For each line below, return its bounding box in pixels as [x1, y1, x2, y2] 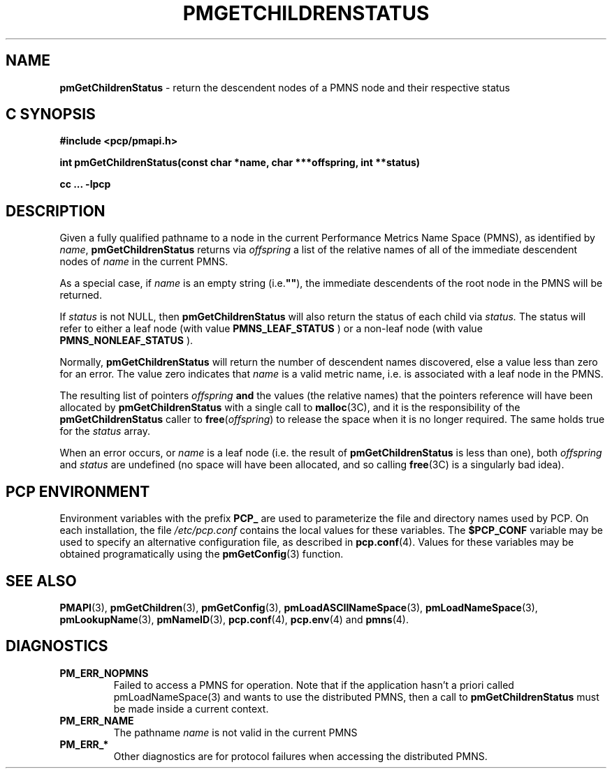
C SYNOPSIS [6, 105, 96, 124]
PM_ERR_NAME [59, 714, 134, 727]
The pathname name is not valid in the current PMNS [113, 726, 358, 738]
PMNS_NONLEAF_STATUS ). [59, 334, 194, 347]
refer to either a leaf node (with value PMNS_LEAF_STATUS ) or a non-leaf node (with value [59, 322, 483, 335]
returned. [59, 289, 102, 302]
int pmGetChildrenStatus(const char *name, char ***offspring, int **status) [59, 156, 421, 169]
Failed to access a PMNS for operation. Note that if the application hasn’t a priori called [113, 678, 514, 691]
